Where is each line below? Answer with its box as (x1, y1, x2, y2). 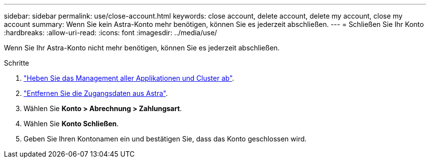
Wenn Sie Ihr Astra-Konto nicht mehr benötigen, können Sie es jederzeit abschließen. (4, 44, 280, 52)
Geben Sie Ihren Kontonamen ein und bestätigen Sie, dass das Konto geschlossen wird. (24, 135, 307, 143)
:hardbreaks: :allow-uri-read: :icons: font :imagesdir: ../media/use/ (4, 28, 217, 37)
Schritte (4, 59, 29, 67)
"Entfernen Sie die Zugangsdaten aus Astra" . (24, 89, 168, 97)
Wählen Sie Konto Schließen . (24, 119, 119, 128)
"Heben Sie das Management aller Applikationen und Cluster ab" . (24, 74, 234, 82)
